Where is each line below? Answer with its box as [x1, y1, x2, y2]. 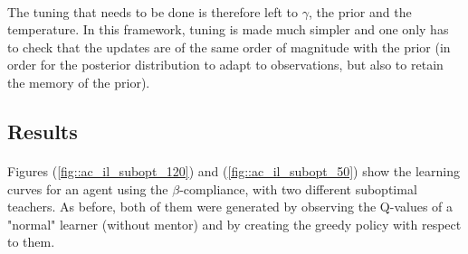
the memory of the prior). [7, 72, 150, 91]
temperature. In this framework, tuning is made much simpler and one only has [7, 20, 449, 39]
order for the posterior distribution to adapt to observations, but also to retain [7, 55, 444, 74]
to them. [7, 232, 55, 251]
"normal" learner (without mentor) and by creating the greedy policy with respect [7, 214, 462, 233]
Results [7, 117, 78, 145]
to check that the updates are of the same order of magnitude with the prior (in [7, 37, 451, 56]
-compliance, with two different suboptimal [179, 179, 417, 198]
